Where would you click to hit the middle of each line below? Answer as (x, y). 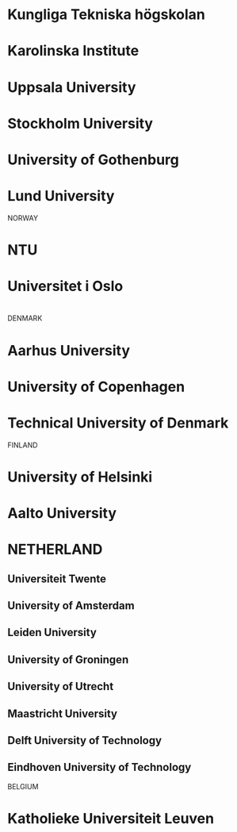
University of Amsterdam (71, 606)
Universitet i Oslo (65, 286)
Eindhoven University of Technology (99, 767)
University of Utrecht (61, 686)
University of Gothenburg (93, 159)
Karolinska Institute (73, 51)
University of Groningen (68, 659)
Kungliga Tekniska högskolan (106, 15)
